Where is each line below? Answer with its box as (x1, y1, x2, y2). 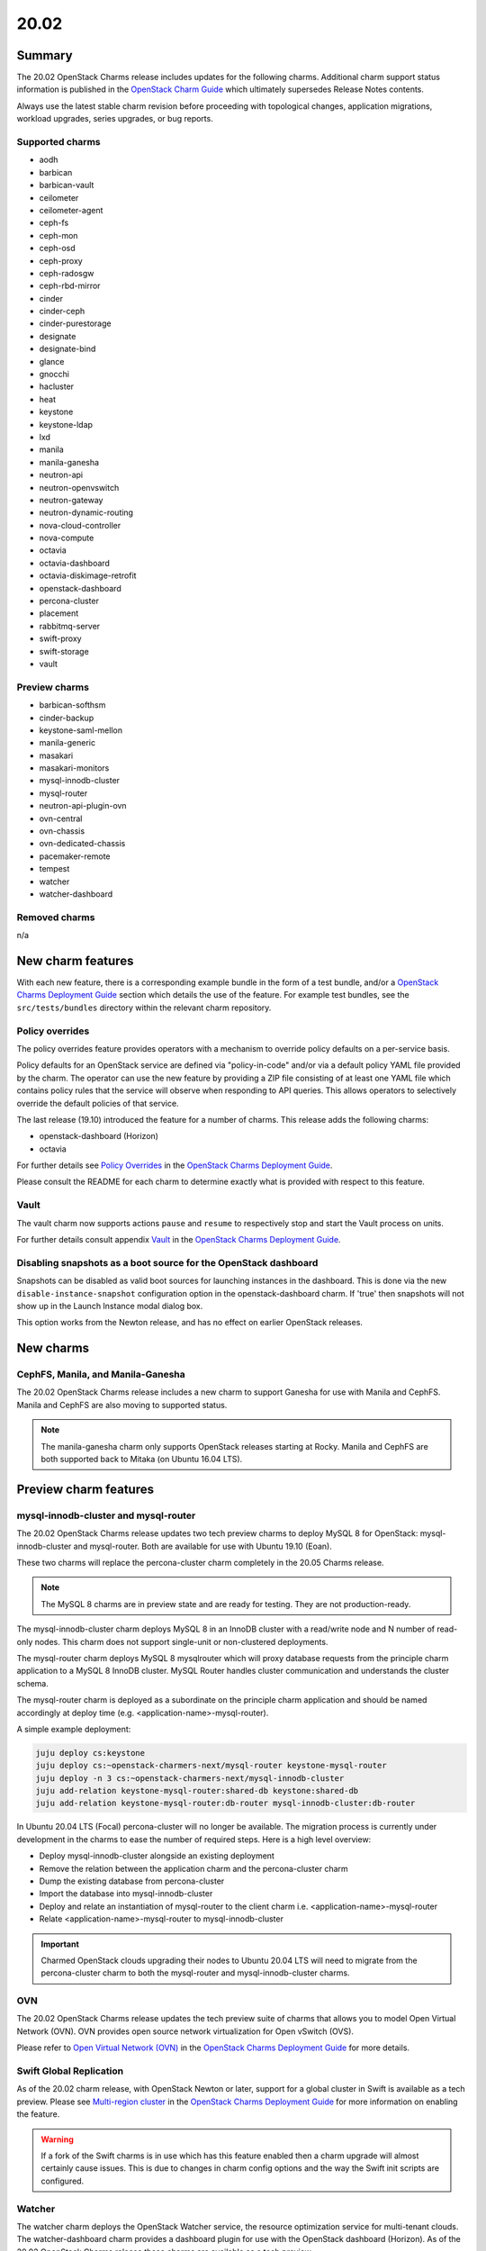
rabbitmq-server (39, 620, 101, 631)
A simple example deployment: (16, 1723, 131, 1734)
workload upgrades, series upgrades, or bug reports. (16, 113, 213, 124)
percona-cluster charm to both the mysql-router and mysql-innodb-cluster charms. (40, 1967, 350, 1978)
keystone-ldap (39, 419, 94, 429)
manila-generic (39, 737, 96, 748)
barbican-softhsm (39, 700, 106, 710)
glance (39, 356, 65, 366)
